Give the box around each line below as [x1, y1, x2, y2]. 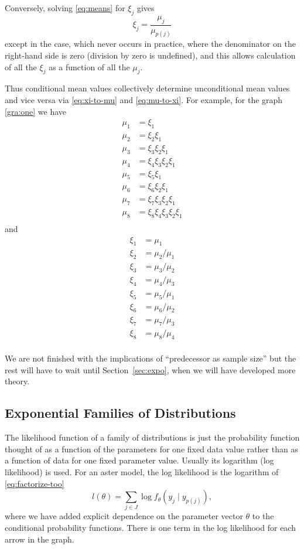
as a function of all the [49, 60, 130, 73]
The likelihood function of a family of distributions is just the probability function [5, 431, 300, 444]
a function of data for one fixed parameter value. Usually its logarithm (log [5, 454, 274, 466]
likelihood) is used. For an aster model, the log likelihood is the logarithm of [5, 465, 279, 478]
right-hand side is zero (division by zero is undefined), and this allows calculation [5, 49, 296, 62]
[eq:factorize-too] [5, 477, 64, 489]
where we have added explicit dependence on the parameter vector [5, 510, 243, 522]
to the [252, 510, 274, 522]
